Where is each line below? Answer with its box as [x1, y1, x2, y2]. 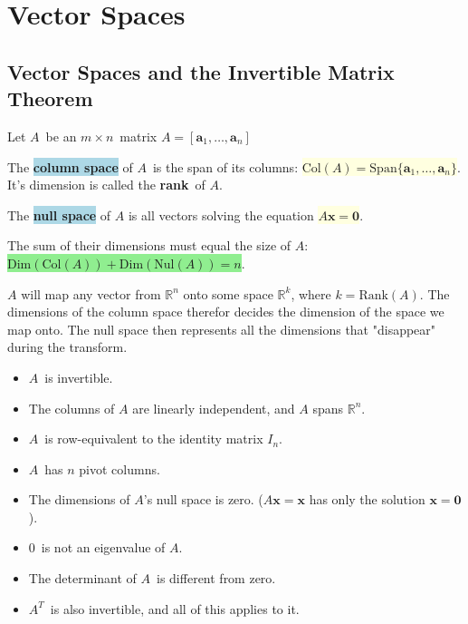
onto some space [183, 284, 273, 303]
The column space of [7, 157, 133, 176]
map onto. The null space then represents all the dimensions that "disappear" [7, 319, 436, 338]
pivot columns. [79, 459, 160, 478]
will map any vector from [21, 284, 161, 303]
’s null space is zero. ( [143, 490, 263, 509]
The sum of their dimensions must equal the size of [7, 236, 291, 255]
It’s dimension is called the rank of [7, 175, 205, 194]
